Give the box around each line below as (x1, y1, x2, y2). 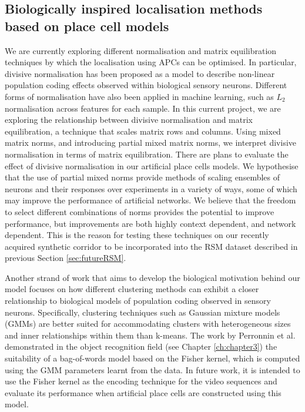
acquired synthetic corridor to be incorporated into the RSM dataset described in (5, 240, 298, 252)
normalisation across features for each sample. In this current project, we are (5, 102, 281, 114)
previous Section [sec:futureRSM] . (5, 252, 126, 264)
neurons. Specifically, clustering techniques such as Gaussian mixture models (5, 306, 280, 318)
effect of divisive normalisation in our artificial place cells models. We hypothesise (5, 159, 299, 172)
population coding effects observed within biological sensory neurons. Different (5, 79, 287, 91)
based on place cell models (5, 16, 169, 35)
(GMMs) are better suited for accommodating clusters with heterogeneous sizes (5, 317, 291, 330)
